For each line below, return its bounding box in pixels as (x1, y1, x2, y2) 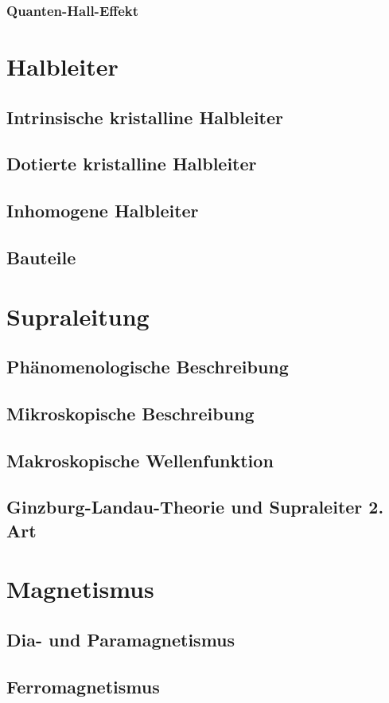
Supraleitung (6, 299, 150, 332)
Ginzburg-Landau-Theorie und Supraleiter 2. (6, 494, 384, 519)
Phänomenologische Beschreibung (6, 354, 289, 379)
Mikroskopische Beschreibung (6, 400, 255, 425)
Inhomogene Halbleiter (6, 198, 199, 223)
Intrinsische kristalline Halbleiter (6, 104, 284, 129)
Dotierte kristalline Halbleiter (6, 151, 257, 176)
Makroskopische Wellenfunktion (6, 447, 274, 472)
